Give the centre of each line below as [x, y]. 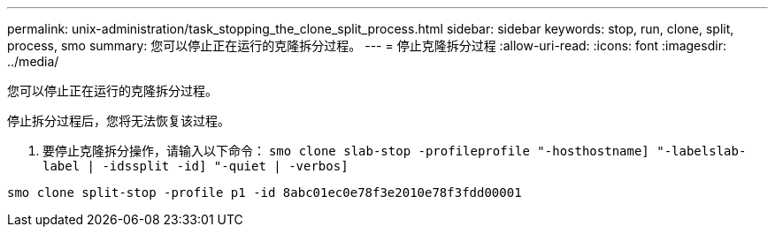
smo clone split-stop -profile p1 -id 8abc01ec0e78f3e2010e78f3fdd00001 [265, 192]
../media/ [33, 61]
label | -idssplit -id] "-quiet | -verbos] [196, 166]
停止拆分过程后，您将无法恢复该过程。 [119, 121]
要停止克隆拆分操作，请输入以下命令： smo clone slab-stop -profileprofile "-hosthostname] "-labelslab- [395, 151]
